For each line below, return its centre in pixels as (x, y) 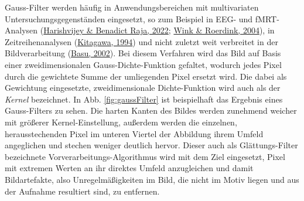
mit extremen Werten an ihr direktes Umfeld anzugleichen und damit (129, 168)
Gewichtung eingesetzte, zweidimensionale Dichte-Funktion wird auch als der (143, 88)
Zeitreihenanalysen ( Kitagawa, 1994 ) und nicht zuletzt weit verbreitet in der (141, 41)
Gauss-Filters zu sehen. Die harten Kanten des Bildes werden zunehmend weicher (151, 110)
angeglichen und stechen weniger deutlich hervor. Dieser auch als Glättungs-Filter (151, 145)
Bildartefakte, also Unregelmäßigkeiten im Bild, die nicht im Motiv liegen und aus (152, 179)
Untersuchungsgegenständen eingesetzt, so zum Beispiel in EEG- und (129, 18)
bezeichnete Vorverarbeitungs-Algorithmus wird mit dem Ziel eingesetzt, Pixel (145, 156)
